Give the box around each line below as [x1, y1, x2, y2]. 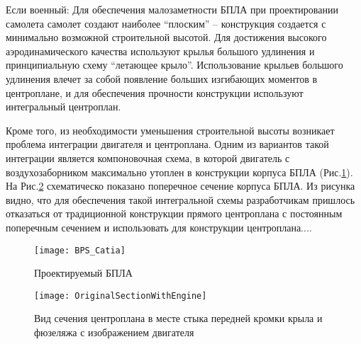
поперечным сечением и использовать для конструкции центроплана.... [6, 219, 312, 234]
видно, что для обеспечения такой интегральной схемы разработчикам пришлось [6, 192, 355, 207]
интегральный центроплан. [6, 99, 121, 114]
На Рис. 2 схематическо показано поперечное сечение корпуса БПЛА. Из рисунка [6, 178, 355, 193]
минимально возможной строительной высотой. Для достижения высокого [6, 30, 327, 45]
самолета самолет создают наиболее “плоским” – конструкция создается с [6, 16, 326, 30]
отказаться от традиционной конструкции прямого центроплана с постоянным [6, 206, 343, 221]
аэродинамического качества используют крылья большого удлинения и [6, 43, 315, 58]
